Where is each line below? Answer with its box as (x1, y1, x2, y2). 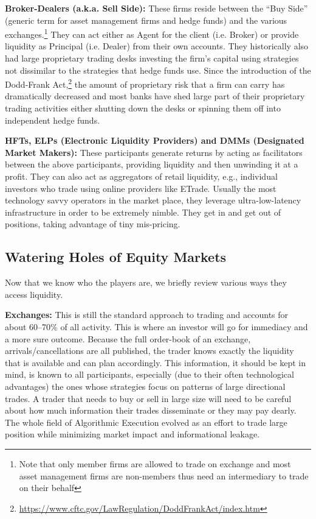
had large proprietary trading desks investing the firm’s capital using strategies (5, 52, 299, 65)
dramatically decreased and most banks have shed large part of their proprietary (5, 90, 305, 102)
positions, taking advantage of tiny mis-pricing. (5, 217, 180, 230)
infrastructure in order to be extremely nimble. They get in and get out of (5, 205, 281, 218)
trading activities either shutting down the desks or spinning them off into (5, 102, 281, 115)
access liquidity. (5, 288, 63, 300)
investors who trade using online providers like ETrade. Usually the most (5, 182, 276, 194)
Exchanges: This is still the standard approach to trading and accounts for (5, 308, 289, 321)
